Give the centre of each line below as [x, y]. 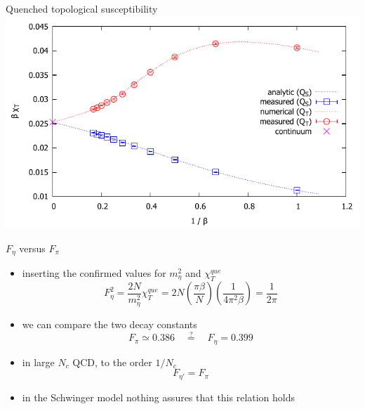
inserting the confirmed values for [94, 273]
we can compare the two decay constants [109, 324]
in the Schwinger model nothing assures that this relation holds [159, 397]
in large [38, 362]
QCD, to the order [112, 362]
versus [32, 248]
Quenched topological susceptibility [82, 8]
